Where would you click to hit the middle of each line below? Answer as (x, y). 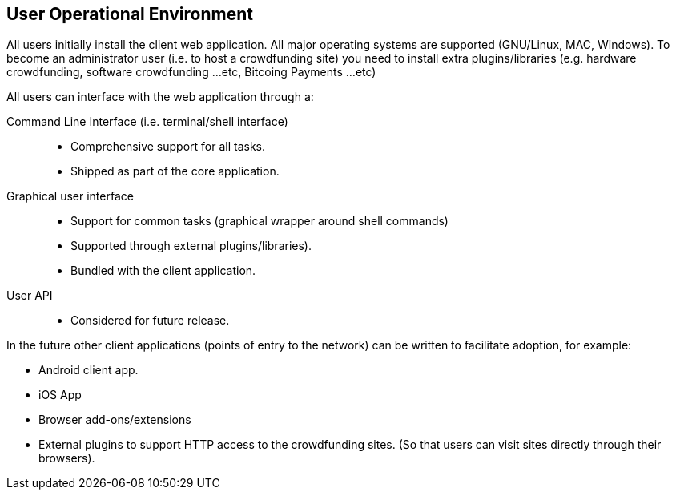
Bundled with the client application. (163, 271)
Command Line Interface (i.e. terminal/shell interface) (147, 122)
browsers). (67, 458)
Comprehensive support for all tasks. (168, 147)
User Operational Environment (130, 14)
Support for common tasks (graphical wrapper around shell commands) (260, 221)
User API (30, 296)
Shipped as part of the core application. (175, 171)
